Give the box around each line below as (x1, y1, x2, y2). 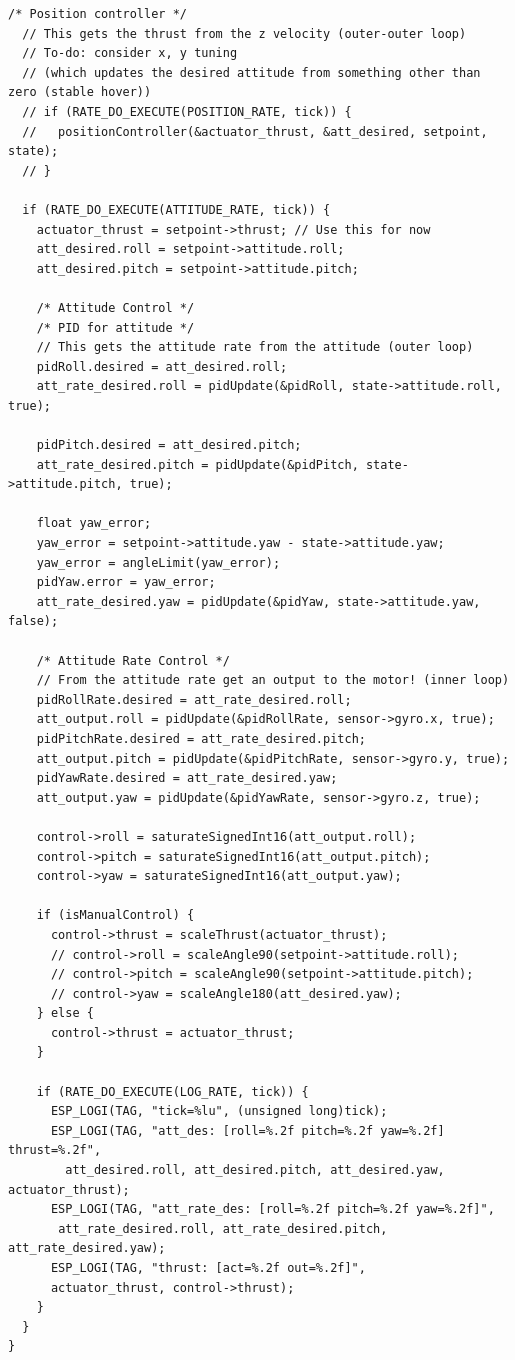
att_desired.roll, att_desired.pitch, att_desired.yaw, (65, 1163, 445, 1178)
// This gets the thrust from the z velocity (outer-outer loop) (22, 26, 467, 41)
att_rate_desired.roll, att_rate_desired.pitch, (58, 1221, 388, 1236)
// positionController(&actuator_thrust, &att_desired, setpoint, (22, 124, 488, 139)
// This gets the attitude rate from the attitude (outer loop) (36, 340, 474, 355)
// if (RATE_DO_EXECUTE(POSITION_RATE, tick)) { (22, 104, 352, 119)
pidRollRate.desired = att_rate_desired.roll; (36, 692, 352, 707)
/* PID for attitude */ (36, 320, 195, 335)
